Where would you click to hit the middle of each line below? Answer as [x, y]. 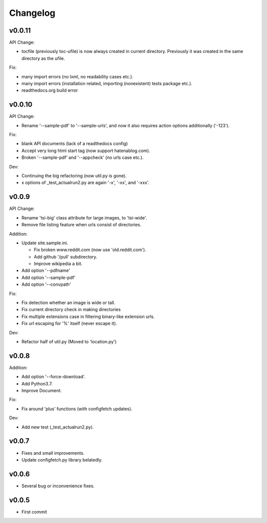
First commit [34, 512]
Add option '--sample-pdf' [48, 277]
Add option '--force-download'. [54, 377]
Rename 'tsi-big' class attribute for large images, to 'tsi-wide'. [84, 217]
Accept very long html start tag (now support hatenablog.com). [86, 151]
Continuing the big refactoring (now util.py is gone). [74, 176]
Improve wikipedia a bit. [58, 264]
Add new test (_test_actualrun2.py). [58, 427]
